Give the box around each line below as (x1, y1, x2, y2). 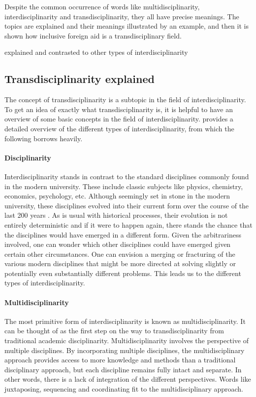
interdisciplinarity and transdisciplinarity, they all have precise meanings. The (4, 11, 239, 21)
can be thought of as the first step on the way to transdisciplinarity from (4, 325, 224, 336)
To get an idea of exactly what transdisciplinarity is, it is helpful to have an (4, 104, 233, 114)
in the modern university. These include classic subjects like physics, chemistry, (4, 181, 243, 191)
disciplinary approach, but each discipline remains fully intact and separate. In (4, 364, 242, 374)
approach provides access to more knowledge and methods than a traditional (4, 355, 236, 365)
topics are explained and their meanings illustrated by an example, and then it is (4, 21, 249, 31)
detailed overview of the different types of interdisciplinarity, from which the (4, 123, 234, 133)
